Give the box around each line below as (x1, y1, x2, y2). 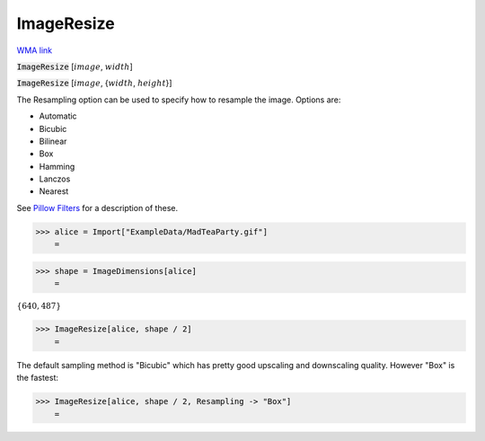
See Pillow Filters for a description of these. (16, 202, 179, 213)
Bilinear (39, 136, 67, 146)
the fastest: (16, 373, 58, 384)
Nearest (39, 186, 69, 197)
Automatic (39, 110, 77, 121)
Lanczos (39, 173, 71, 184)
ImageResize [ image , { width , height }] (16, 77, 172, 89)
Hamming (39, 161, 75, 172)
